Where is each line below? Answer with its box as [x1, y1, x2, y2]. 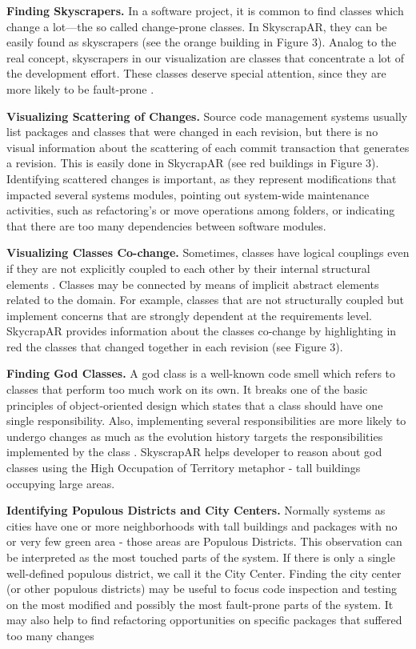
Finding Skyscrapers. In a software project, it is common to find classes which [6, 2, 404, 18]
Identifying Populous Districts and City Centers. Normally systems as [6, 502, 386, 519]
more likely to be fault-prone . [6, 80, 154, 97]
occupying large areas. [6, 475, 115, 491]
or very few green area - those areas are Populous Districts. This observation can [6, 533, 402, 550]
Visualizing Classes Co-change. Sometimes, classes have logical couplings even [6, 244, 410, 261]
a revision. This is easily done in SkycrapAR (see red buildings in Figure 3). [6, 154, 379, 171]
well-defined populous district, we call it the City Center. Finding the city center [6, 564, 402, 581]
